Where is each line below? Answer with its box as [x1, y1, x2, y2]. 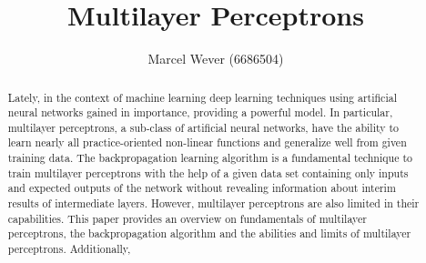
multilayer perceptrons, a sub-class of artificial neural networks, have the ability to [7, 119, 400, 135]
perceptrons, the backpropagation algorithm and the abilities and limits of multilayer [7, 226, 411, 241]
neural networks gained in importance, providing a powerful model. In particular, [7, 105, 393, 120]
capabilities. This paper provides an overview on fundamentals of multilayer [7, 210, 367, 226]
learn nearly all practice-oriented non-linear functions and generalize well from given [7, 135, 407, 150]
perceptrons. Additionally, [7, 241, 131, 257]
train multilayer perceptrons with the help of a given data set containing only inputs [7, 165, 409, 180]
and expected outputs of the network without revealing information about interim [7, 180, 396, 196]
